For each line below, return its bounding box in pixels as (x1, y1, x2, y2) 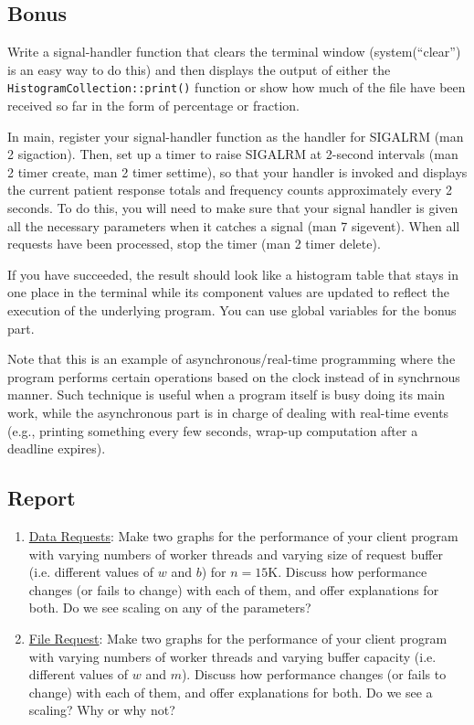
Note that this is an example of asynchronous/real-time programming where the (7, 349, 456, 368)
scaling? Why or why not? (28, 700, 175, 720)
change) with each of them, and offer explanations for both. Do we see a (28, 682, 433, 701)
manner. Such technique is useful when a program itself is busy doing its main (7, 385, 445, 404)
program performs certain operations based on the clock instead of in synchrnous (7, 367, 460, 386)
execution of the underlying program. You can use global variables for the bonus (7, 300, 457, 319)
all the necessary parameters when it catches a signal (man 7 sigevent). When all (7, 216, 460, 235)
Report (7, 484, 76, 512)
